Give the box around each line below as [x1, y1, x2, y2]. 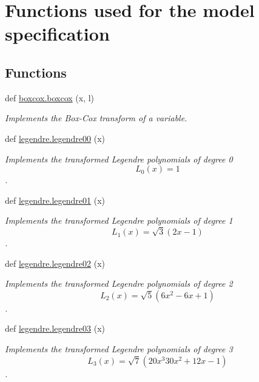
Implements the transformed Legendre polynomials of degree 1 [5, 214, 233, 227]
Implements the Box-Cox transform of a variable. [5, 112, 187, 124]
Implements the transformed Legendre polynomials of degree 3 [5, 343, 233, 355]
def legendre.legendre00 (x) [5, 132, 105, 144]
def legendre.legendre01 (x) [5, 193, 105, 206]
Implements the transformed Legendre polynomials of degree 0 [5, 152, 233, 165]
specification [5, 21, 110, 46]
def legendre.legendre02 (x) [5, 256, 105, 269]
